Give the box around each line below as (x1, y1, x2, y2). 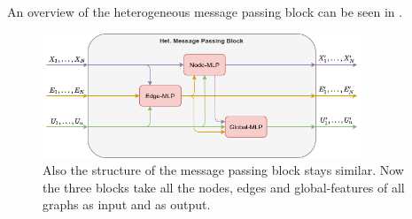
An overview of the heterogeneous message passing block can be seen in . (7, 3, 403, 20)
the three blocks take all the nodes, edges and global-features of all (43, 177, 405, 196)
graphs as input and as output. (43, 195, 211, 214)
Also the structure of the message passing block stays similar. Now (43, 161, 404, 179)
